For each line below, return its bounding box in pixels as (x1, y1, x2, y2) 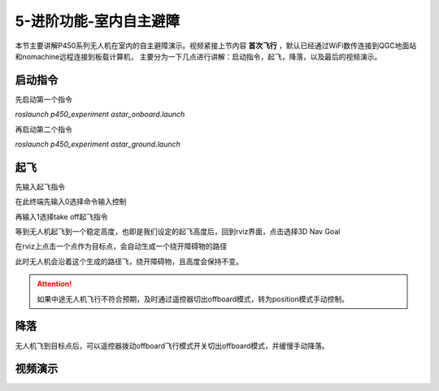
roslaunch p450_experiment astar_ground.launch (15, 139, 180, 150)
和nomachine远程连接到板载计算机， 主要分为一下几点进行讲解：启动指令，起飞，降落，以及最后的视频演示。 (15, 51, 382, 61)
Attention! (37, 279, 72, 289)
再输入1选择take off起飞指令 (15, 211, 108, 221)
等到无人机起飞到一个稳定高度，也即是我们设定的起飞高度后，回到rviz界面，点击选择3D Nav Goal (15, 227, 341, 237)
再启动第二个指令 (15, 124, 72, 134)
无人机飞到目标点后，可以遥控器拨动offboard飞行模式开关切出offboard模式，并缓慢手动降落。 (15, 341, 329, 350)
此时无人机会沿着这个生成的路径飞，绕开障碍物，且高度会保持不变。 (15, 256, 243, 266)
